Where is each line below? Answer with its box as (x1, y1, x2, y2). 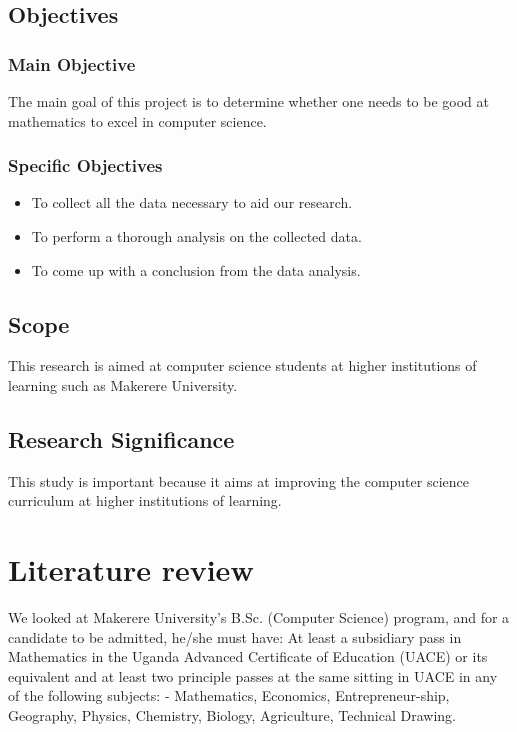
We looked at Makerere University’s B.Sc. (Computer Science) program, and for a (8, 607, 510, 628)
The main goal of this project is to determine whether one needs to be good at (8, 91, 489, 111)
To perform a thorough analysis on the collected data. (31, 226, 362, 246)
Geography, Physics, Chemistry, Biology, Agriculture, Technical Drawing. (8, 705, 456, 726)
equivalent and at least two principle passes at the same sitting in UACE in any (8, 665, 498, 686)
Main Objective (8, 51, 136, 76)
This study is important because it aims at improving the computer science (8, 470, 469, 491)
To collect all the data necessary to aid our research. (31, 192, 353, 213)
